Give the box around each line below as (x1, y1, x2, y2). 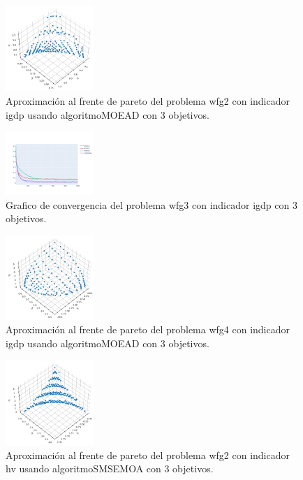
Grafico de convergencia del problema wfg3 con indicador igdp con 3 (6, 197, 297, 212)
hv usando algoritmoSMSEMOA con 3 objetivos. (6, 461, 214, 476)
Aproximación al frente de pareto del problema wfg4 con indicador (6, 322, 290, 337)
